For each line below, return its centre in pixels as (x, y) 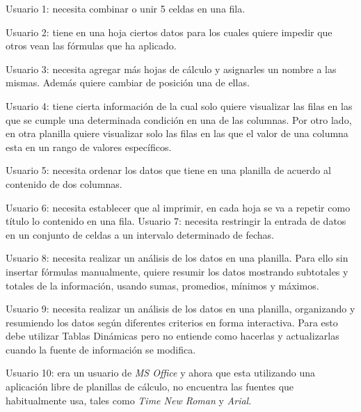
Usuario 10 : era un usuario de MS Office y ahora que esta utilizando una (160, 373)
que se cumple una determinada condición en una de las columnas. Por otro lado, (179, 119)
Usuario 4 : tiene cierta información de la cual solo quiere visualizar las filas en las (179, 105)
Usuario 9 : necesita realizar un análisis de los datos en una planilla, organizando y (180, 309)
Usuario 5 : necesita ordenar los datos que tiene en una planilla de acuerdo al (168, 170)
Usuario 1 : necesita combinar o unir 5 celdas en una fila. (126, 8)
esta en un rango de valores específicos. (89, 146)
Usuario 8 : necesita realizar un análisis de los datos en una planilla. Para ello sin (177, 258)
